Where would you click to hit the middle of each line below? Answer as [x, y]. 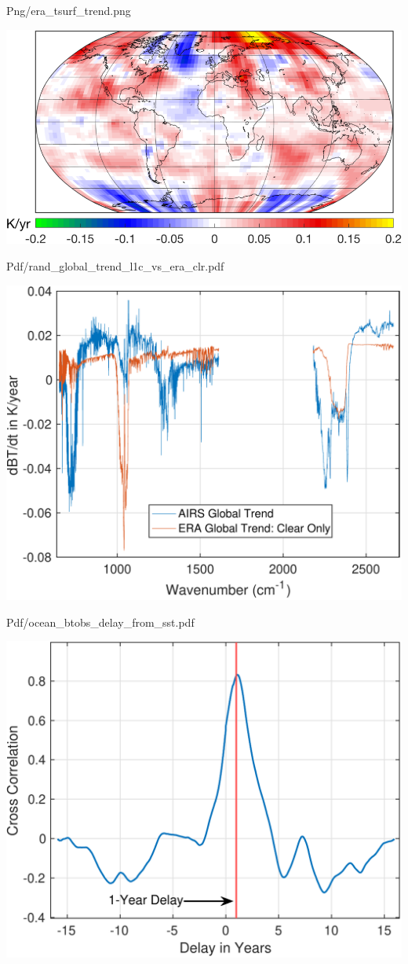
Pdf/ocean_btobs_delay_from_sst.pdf [100, 622]
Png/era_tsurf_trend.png [69, 10]
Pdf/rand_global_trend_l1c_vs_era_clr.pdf [115, 265]
